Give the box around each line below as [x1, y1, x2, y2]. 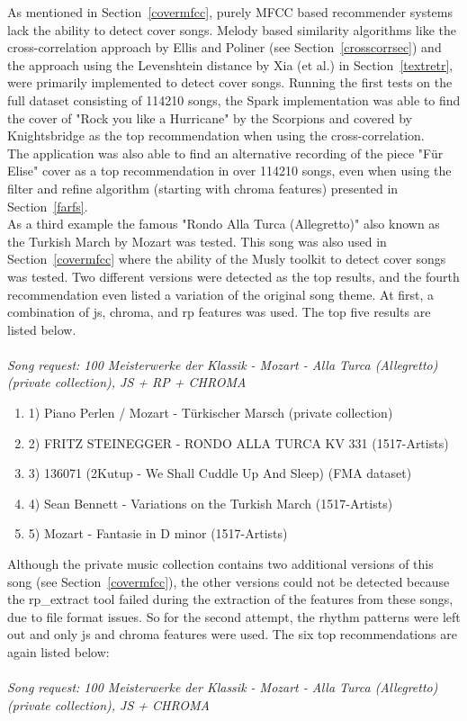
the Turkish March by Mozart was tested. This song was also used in [7, 231, 387, 250]
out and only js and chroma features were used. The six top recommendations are [7, 625, 457, 644]
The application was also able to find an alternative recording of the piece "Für [7, 143, 444, 162]
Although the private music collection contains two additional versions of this [7, 554, 434, 573]
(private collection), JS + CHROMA [7, 695, 211, 714]
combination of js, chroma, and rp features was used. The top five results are [7, 302, 431, 321]
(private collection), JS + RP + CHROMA [7, 373, 247, 392]
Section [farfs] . [7, 196, 88, 215]
